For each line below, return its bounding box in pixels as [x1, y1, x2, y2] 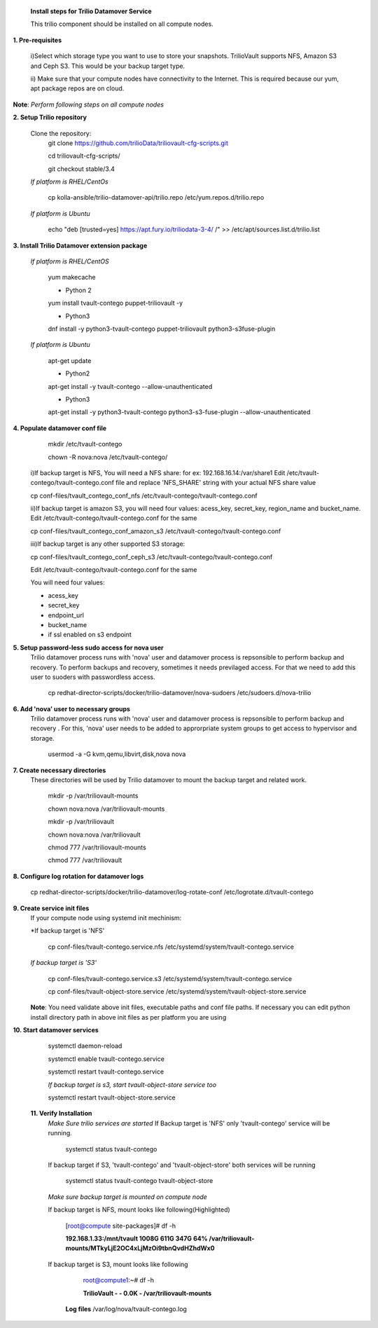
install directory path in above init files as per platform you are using [30, 1013, 227, 1021]
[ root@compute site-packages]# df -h [65, 1221, 176, 1230]
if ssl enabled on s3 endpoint [48, 631, 132, 639]
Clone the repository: [30, 129, 92, 137]
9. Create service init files [13, 904, 90, 912]
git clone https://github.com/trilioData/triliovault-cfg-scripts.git [48, 139, 229, 147]
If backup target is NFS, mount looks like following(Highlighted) [48, 1205, 230, 1214]
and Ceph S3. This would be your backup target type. [30, 62, 185, 70]
